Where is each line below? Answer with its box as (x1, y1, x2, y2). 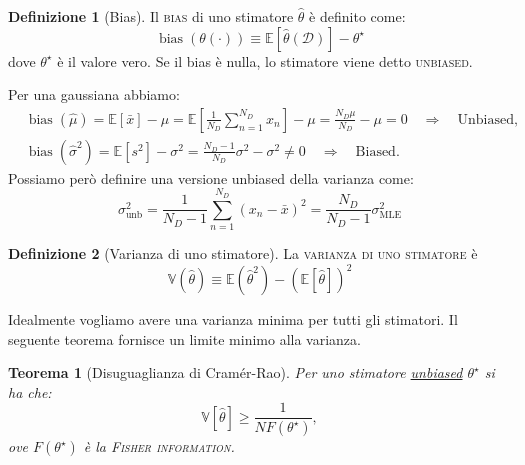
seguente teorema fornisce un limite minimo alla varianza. (8, 328, 361, 349)
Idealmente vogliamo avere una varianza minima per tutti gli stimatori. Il (8, 309, 458, 330)
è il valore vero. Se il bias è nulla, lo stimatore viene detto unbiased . (57, 50, 473, 71)
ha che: (8, 381, 52, 402)
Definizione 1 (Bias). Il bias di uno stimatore (8, 6, 294, 26)
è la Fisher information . (83, 436, 235, 457)
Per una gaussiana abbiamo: (8, 84, 180, 105)
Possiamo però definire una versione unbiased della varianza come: (8, 167, 414, 188)
